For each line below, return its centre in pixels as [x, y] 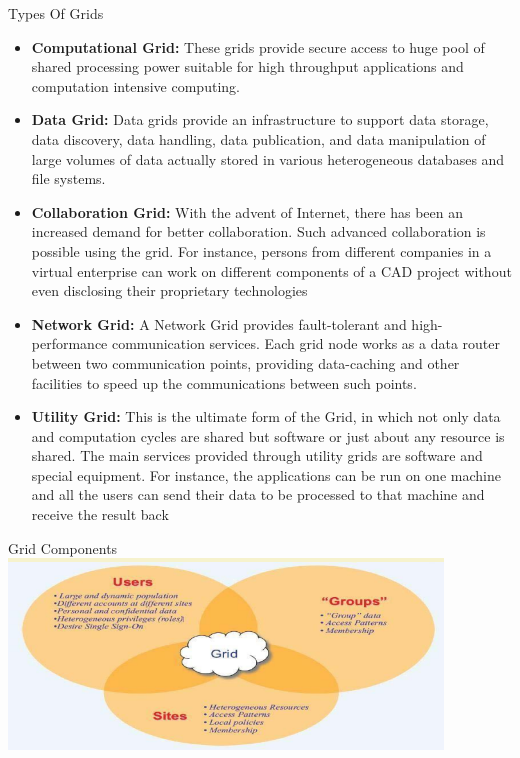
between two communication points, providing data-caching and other [245, 362]
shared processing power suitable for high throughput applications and [247, 66]
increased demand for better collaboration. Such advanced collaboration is [258, 231]
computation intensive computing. [135, 85]
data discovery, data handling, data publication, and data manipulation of [258, 138]
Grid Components [63, 547]
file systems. [68, 178]
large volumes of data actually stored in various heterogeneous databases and [268, 158]
